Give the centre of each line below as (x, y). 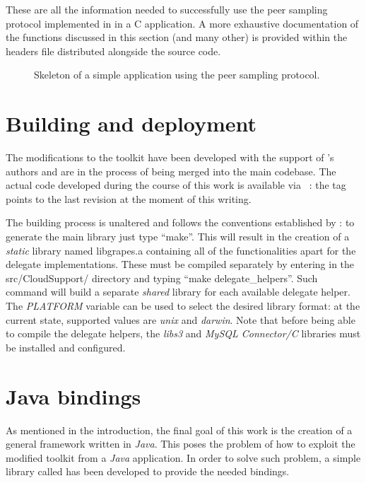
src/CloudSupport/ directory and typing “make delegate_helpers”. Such (162, 278)
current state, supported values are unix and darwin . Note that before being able (181, 319)
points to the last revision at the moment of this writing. (129, 198)
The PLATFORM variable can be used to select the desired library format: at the (183, 306)
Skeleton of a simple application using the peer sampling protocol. (177, 75)
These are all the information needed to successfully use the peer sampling (167, 9)
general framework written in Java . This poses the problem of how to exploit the (181, 444)
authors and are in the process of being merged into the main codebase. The (171, 171)
